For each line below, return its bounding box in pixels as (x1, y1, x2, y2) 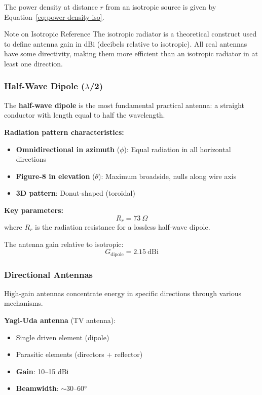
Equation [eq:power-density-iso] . (4, 11, 104, 22)
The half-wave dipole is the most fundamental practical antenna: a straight (4, 99, 245, 110)
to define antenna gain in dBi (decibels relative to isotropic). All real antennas (4, 38, 247, 49)
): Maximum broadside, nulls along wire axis (98, 170, 237, 181)
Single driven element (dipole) (16, 332, 109, 342)
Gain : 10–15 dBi (16, 366, 69, 376)
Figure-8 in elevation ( (16, 170, 95, 181)
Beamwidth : (16, 383, 59, 393)
